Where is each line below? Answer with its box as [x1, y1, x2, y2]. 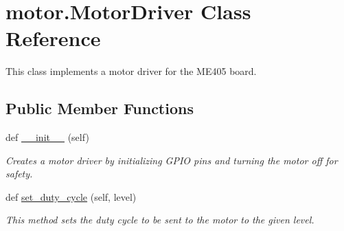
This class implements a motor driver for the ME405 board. [5, 64, 257, 78]
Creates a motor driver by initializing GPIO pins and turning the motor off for [5, 153, 338, 167]
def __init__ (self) [5, 130, 89, 144]
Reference [5, 24, 101, 52]
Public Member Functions [5, 98, 194, 119]
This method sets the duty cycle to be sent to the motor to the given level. [5, 212, 314, 227]
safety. [5, 166, 33, 181]
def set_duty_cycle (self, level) [5, 189, 137, 203]
